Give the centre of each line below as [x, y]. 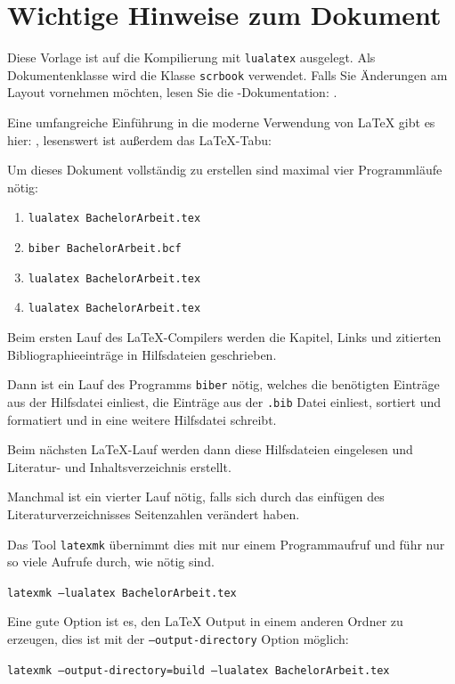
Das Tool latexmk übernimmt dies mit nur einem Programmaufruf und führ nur [226, 544]
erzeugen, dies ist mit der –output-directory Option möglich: [178, 639]
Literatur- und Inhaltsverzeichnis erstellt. [119, 466]
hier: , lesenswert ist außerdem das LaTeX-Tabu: [139, 139]
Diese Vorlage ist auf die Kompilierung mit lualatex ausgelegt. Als [191, 57]
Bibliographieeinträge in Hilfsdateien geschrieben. [142, 354]
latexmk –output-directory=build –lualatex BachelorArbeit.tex [199, 670]
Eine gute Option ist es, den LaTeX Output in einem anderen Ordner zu [205, 621]
